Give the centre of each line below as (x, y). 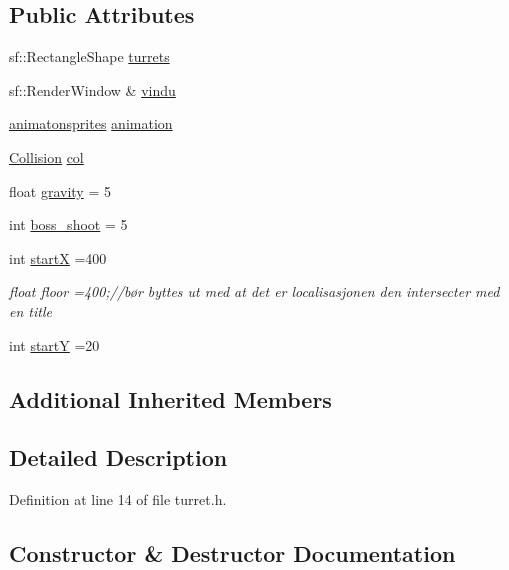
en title (30, 310)
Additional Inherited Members (170, 398)
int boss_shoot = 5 (68, 224)
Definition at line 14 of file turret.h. (118, 499)
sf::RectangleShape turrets (89, 56)
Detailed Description (118, 457)
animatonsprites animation (91, 123)
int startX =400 (58, 257)
